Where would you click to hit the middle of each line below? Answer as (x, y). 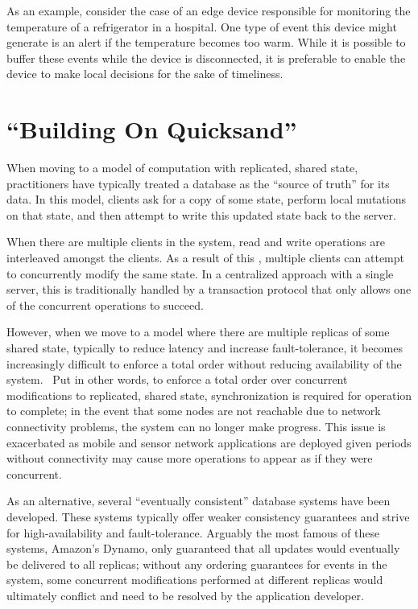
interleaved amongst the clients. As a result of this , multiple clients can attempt (205, 258)
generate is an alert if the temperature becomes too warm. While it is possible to (206, 42)
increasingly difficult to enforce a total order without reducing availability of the (204, 363)
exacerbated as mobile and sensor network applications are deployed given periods (209, 442)
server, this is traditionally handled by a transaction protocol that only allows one (209, 289)
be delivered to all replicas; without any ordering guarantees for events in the (197, 564)
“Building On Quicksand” (152, 129)
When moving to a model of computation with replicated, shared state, (182, 168)
